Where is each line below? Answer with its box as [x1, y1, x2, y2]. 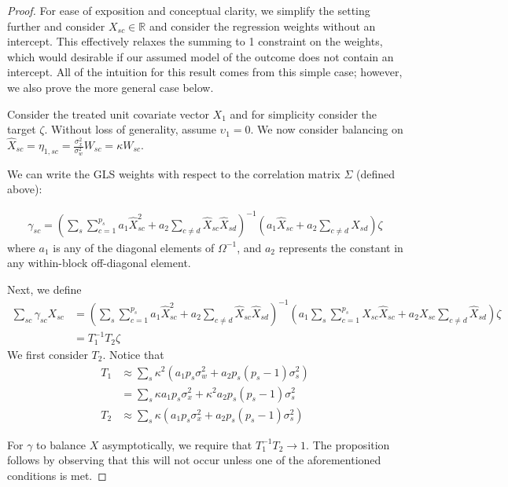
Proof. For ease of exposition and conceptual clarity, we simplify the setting [7, 2, 370, 18]
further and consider [7, 17, 105, 34]
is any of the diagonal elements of [53, 239, 215, 255]
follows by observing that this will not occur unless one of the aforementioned [7, 452, 381, 468]
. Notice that [102, 346, 164, 362]
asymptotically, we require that [101, 436, 252, 452]
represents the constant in [278, 239, 403, 255]
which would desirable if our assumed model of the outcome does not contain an [7, 48, 394, 64]
